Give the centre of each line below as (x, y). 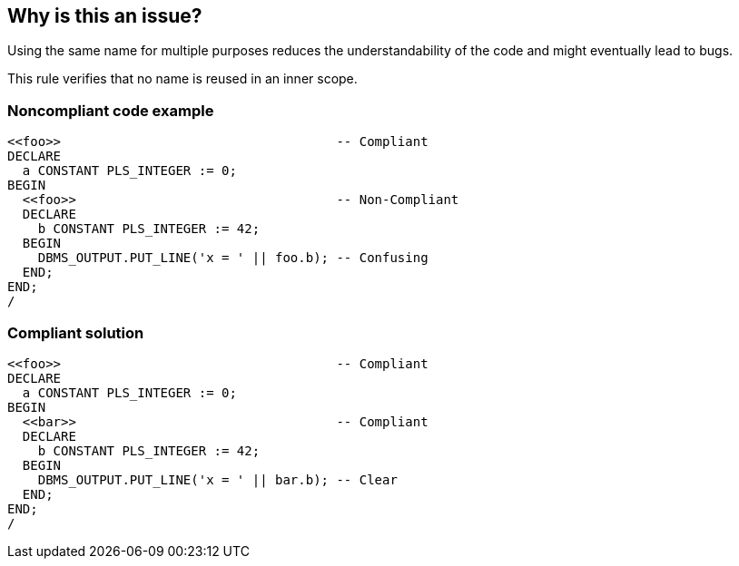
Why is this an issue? (105, 16)
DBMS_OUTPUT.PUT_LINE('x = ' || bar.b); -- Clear (217, 479)
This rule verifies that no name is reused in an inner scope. (182, 79)
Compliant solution (76, 332)
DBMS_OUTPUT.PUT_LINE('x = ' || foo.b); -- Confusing (233, 258)
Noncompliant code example (111, 110)
